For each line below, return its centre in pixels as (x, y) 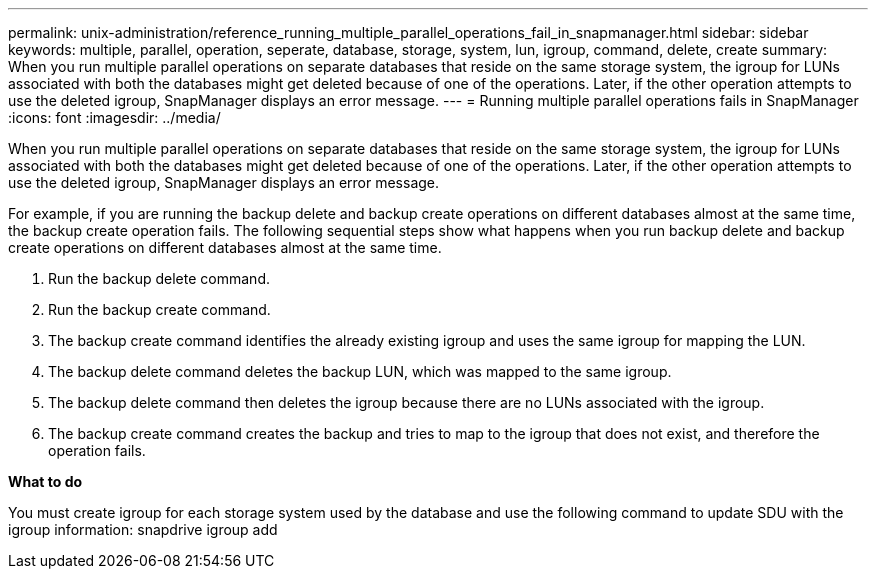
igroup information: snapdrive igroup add (143, 529)
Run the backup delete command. (159, 278)
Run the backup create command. (159, 309)
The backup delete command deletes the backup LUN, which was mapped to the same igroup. (360, 371)
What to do (45, 481)
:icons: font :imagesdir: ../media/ (114, 117)
